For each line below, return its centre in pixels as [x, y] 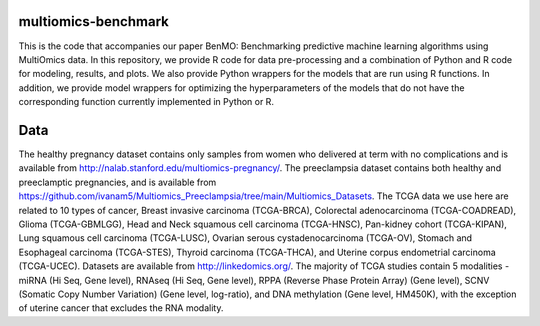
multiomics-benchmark [93, 21]
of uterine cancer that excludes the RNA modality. [121, 308]
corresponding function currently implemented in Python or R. [146, 102]
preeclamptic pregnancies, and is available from [117, 182]
